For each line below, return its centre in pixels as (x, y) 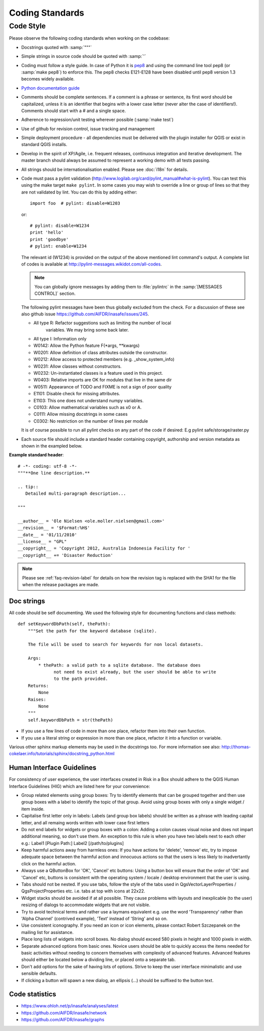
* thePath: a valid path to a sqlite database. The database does (120, 665)
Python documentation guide (51, 88)
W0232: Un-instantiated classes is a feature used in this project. (98, 373)
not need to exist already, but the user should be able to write (135, 672)
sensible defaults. (39, 973)
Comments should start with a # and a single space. (74, 111)
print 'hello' (47, 232)
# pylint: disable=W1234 (60, 226)
